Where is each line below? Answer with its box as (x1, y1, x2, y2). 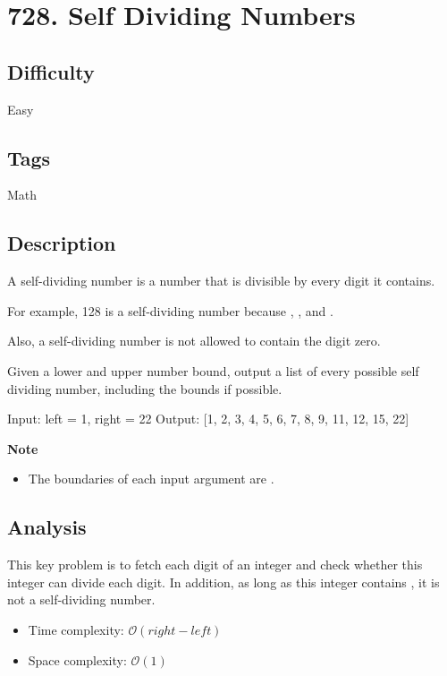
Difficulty (7, 57, 95, 85)
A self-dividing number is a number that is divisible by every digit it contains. (7, 271, 435, 290)
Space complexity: (28, 650, 127, 669)
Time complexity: (28, 620, 124, 638)
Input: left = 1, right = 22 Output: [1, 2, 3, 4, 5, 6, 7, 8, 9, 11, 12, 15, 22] (7, 409, 409, 428)
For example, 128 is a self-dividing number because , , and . (7, 301, 333, 320)
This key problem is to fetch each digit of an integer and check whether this (7, 555, 423, 574)
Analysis (7, 513, 87, 541)
